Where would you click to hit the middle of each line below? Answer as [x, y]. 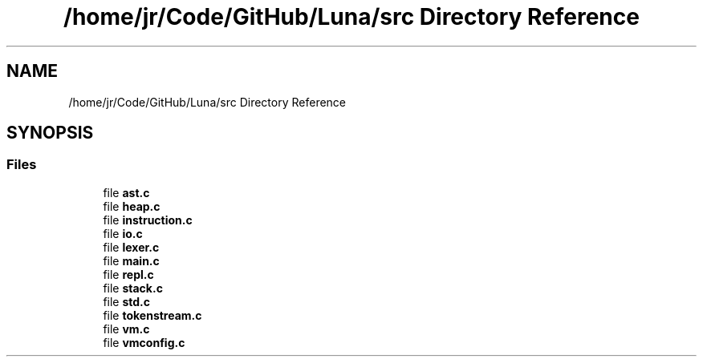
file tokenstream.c [152, 315]
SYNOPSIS [50, 133]
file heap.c [132, 206]
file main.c [131, 260]
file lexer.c [131, 247]
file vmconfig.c [144, 342]
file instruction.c [148, 220]
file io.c [123, 233]
